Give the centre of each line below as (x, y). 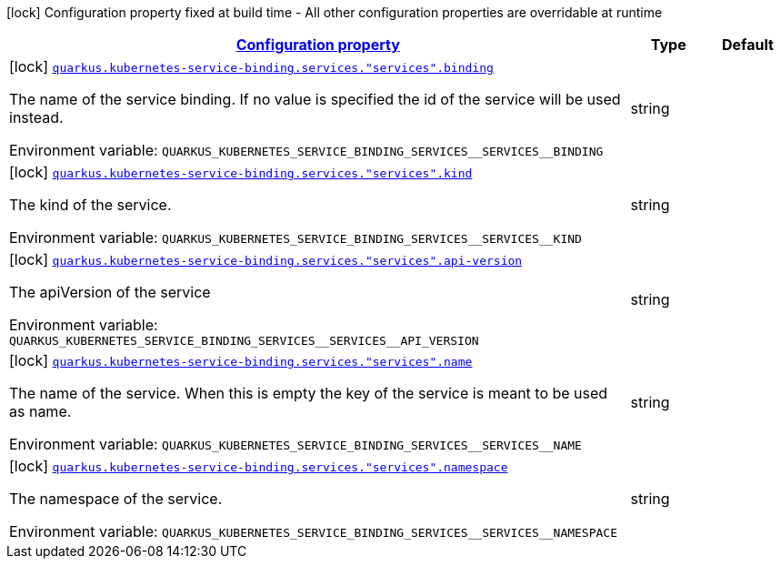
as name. (40, 411)
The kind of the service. (90, 205)
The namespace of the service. (116, 499)
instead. (36, 117)
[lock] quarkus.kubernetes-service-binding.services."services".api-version (266, 259)
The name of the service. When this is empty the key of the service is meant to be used (309, 393)
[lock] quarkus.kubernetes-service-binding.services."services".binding (251, 66)
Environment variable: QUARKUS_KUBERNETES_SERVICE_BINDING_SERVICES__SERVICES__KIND (295, 238)
